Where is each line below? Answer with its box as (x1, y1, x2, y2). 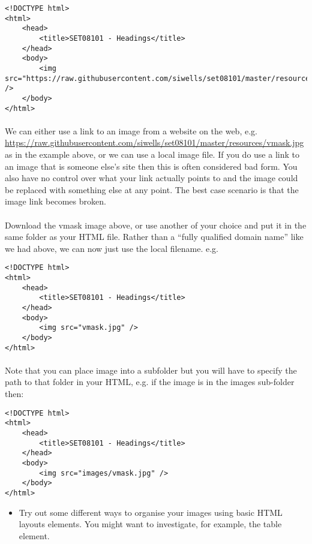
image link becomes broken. (5, 195, 106, 208)
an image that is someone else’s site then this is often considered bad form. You (5, 160, 298, 172)
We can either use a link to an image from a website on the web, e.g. (5, 124, 257, 137)
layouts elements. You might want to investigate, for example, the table (19, 518, 282, 530)
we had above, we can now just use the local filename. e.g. (5, 242, 218, 254)
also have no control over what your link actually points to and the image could (5, 172, 298, 184)
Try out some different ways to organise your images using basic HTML (19, 506, 283, 518)
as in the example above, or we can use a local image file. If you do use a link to (5, 148, 299, 160)
